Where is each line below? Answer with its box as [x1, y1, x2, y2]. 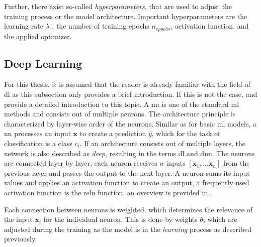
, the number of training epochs [52, 21, 149, 31]
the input [4, 214, 33, 224]
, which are [203, 214, 237, 224]
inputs [166, 158, 186, 168]
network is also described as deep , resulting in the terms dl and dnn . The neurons [4, 148, 255, 158]
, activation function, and [170, 21, 249, 31]
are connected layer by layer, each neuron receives [4, 158, 157, 168]
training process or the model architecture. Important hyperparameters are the [4, 11, 247, 21]
